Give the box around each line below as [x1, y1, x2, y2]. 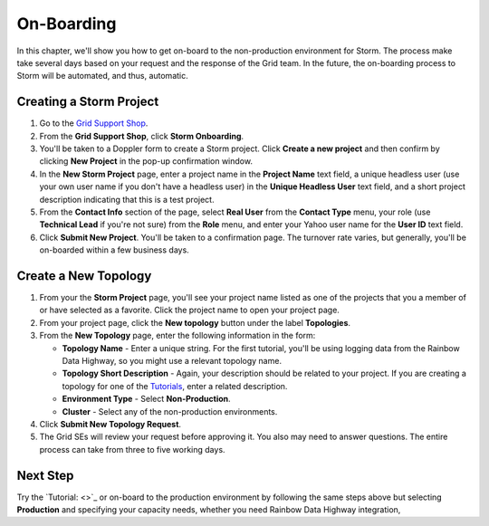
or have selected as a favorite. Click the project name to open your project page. [39, 304, 340, 316]
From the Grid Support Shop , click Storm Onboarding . [39, 130, 244, 141]
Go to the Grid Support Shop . [39, 118, 149, 129]
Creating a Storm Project [16, 94, 159, 110]
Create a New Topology [16, 268, 152, 283]
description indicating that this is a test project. [39, 194, 215, 205]
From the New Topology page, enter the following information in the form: [39, 330, 316, 341]
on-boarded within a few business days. [39, 244, 189, 255]
